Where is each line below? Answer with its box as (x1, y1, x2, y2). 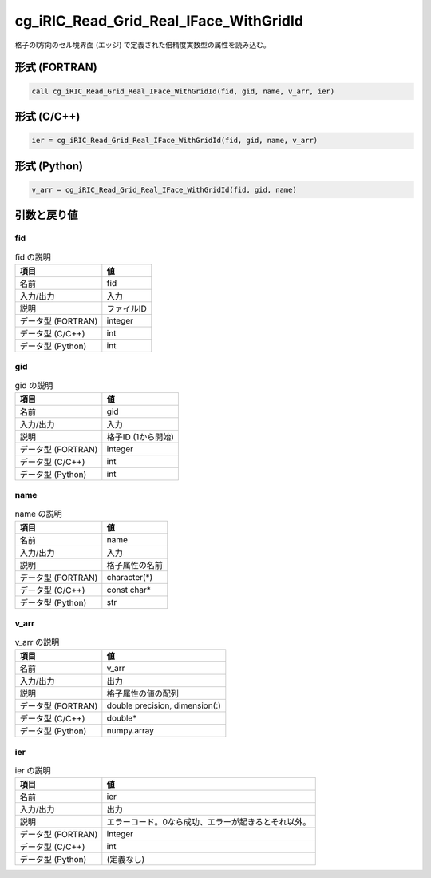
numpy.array (106, 725, 155, 737)
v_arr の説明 (14, 637, 60, 648)
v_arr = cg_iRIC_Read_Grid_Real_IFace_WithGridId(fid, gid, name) (31, 185, 297, 194)
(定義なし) (106, 854, 145, 865)
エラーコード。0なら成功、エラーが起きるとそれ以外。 (106, 816, 311, 828)
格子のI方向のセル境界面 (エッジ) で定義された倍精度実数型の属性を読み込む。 (14, 40, 271, 50)
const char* (106, 584, 152, 595)
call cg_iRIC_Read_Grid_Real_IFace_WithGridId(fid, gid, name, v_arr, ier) (31, 86, 335, 96)
